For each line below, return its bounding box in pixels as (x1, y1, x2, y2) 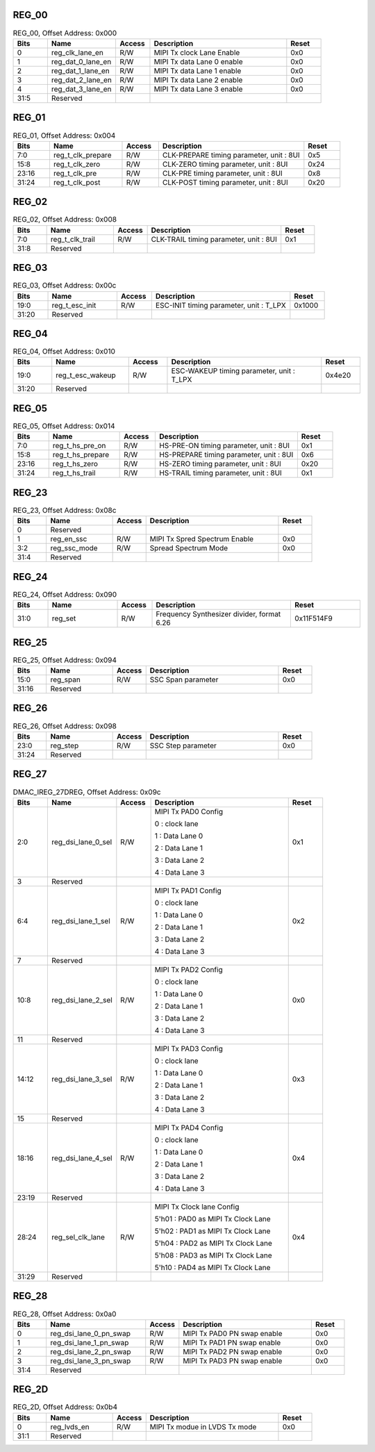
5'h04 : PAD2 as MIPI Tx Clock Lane (154, 1238, 272, 1248)
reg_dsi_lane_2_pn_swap (50, 1346, 131, 1356)
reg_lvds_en (50, 1421, 90, 1431)
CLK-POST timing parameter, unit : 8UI (162, 177, 288, 187)
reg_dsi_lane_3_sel (51, 1074, 112, 1084)
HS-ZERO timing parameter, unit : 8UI (158, 459, 281, 469)
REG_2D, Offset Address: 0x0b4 (12, 1402, 118, 1412)
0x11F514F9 (294, 613, 333, 623)
